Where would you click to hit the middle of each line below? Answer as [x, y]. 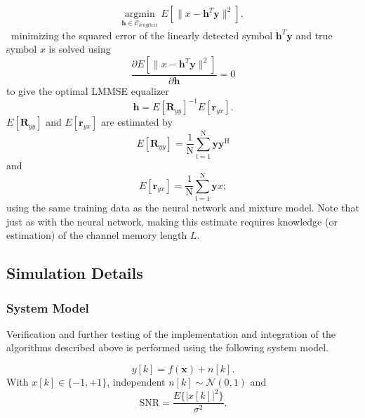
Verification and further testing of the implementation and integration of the [171, 333]
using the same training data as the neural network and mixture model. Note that [183, 208]
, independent [136, 381]
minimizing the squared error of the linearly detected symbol [142, 35]
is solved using [80, 49]
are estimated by [137, 122]
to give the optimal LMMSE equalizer [88, 91]
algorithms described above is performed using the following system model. [168, 347]
